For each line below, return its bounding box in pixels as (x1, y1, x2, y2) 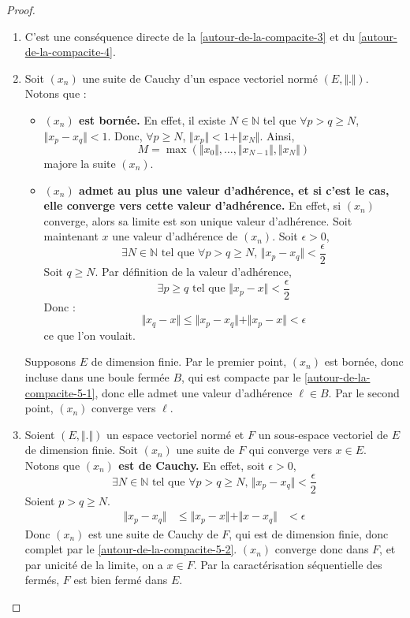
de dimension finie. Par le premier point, (91, 353, 287, 370)
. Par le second (328, 384, 400, 400)
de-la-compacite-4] (24, 43, 113, 60)
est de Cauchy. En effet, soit (118, 456, 265, 473)
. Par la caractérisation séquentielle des (193, 556, 382, 572)
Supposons (24, 353, 76, 370)
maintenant (43, 228, 99, 244)
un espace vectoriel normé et (106, 426, 244, 442)
